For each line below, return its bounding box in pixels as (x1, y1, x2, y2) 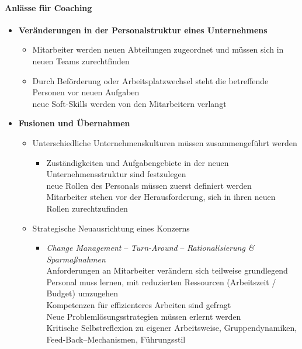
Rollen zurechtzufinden (46, 202, 128, 214)
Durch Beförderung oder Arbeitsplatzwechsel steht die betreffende (32, 74, 269, 87)
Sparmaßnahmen (46, 253, 106, 265)
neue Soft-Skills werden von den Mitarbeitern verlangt (32, 97, 227, 109)
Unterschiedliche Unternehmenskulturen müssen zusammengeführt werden (32, 136, 297, 148)
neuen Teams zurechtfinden (32, 54, 130, 67)
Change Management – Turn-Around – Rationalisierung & (46, 241, 255, 254)
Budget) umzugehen (46, 287, 119, 299)
